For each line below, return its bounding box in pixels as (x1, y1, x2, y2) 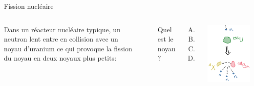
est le (157, 34, 173, 44)
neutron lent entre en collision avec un (4, 34, 118, 44)
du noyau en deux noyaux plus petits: (4, 53, 117, 63)
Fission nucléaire (4, 1, 54, 11)
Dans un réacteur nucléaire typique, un (4, 24, 121, 34)
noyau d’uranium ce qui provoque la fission (4, 43, 132, 53)
